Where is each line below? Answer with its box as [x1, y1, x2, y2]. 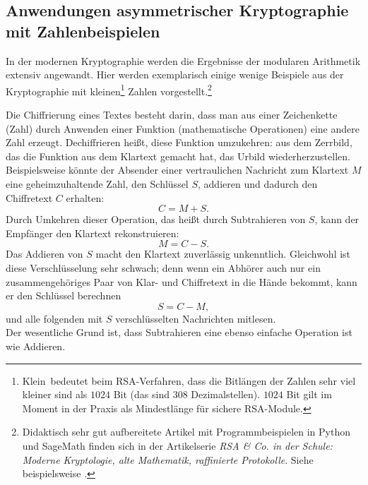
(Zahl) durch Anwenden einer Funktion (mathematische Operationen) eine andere [6, 121, 360, 136]
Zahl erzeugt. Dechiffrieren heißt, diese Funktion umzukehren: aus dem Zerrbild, [6, 135, 352, 150]
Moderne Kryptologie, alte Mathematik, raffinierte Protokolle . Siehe [22, 452, 314, 467]
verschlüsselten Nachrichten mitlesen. [115, 311, 276, 325]
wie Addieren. [6, 338, 66, 353]
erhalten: [66, 190, 105, 205]
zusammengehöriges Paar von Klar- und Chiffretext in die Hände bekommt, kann [6, 274, 357, 289]
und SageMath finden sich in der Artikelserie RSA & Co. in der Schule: [22, 438, 333, 453]
